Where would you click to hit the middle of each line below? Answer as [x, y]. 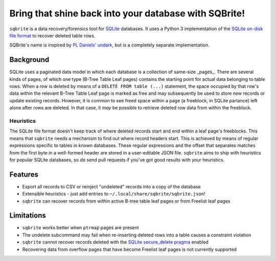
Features [24, 174]
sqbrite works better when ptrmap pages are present [80, 228]
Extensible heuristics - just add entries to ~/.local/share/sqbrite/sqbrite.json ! [114, 194]
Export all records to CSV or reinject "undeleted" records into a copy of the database [112, 186]
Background [29, 60]
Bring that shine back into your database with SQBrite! [127, 13]
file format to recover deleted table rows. [52, 35]
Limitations [28, 216]
